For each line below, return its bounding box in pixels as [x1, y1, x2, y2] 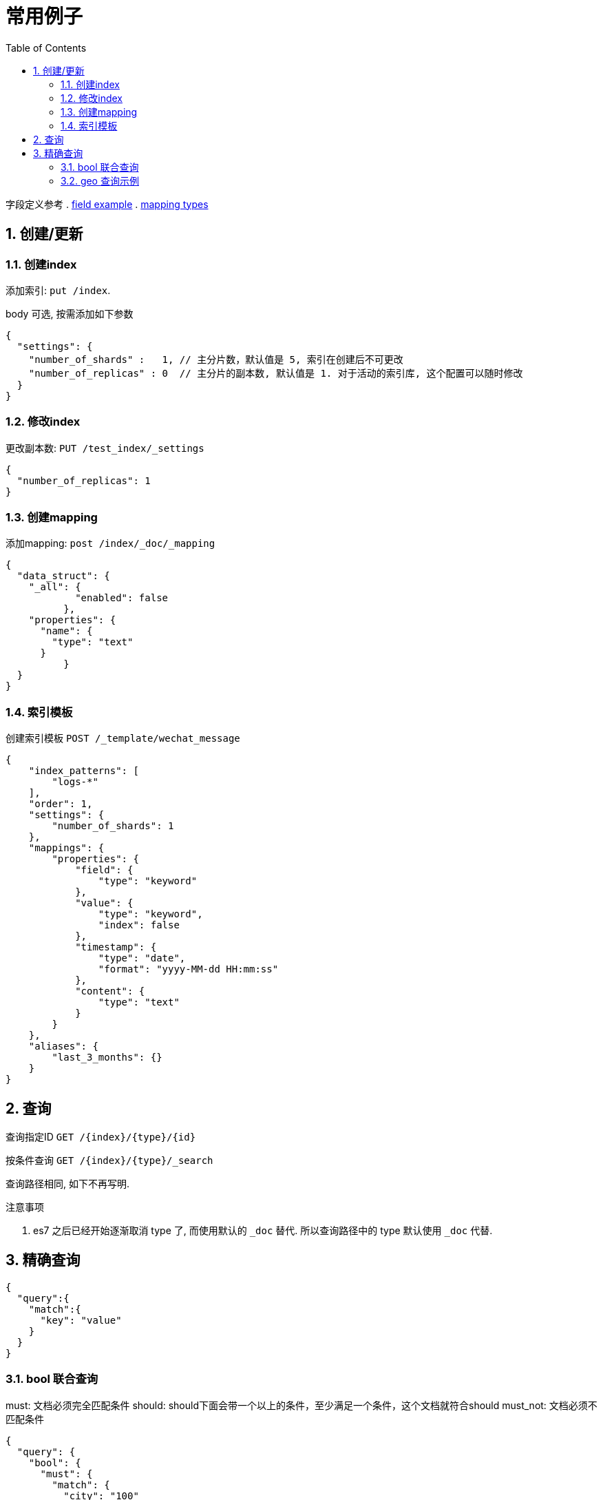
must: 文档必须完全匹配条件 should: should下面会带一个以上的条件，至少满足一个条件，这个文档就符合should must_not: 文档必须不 [6, 1399, 597, 1411]
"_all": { [28, 581, 81, 593]
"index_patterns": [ [28, 765, 139, 777]
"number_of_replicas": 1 [17, 475, 151, 486]
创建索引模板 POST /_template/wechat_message [6, 732, 240, 744]
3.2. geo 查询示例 [61, 174, 139, 187]
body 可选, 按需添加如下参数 [6, 307, 134, 320]
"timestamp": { [75, 941, 157, 953]
